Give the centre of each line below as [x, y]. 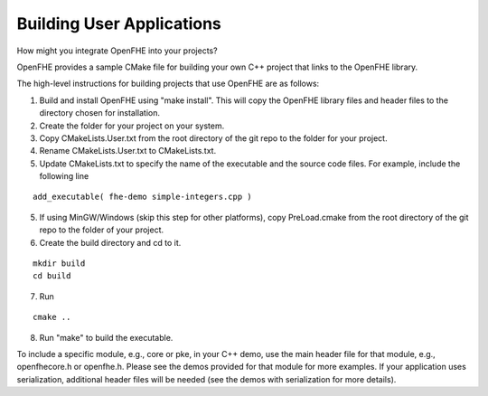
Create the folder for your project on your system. [132, 126]
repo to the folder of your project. [102, 230]
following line [64, 176]
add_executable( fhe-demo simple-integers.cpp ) [142, 197]
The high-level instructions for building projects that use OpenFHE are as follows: [168, 84]
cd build [52, 276]
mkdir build [59, 264]
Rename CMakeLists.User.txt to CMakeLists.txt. [128, 151]
